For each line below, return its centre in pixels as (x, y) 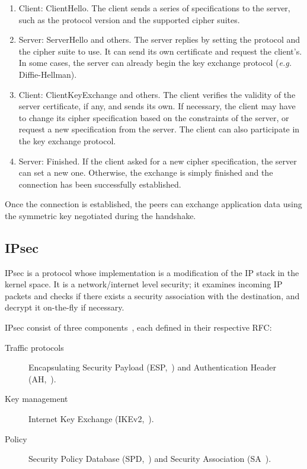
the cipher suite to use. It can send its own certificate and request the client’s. (160, 51)
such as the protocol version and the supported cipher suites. (129, 19)
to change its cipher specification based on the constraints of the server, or (154, 117)
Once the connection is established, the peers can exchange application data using (153, 204)
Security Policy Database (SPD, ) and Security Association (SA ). (150, 459)
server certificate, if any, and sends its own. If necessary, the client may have (157, 106)
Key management (36, 399)
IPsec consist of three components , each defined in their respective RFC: (138, 327)
